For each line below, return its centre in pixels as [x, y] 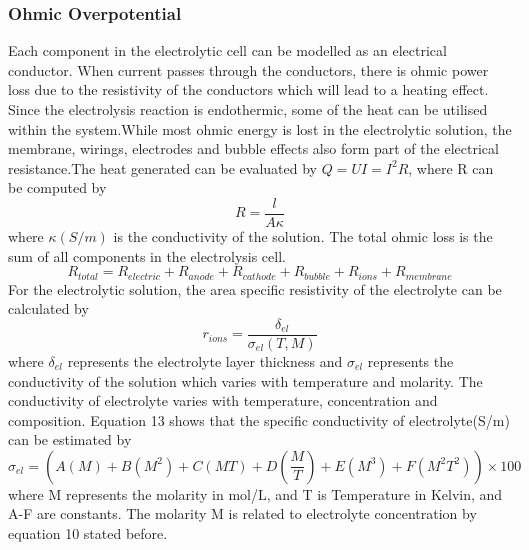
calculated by [48, 308]
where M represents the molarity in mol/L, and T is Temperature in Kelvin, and [255, 493]
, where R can [451, 167]
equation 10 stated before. [88, 533]
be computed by [57, 187]
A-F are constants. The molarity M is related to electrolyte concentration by [242, 513]
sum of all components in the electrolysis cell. [147, 255]
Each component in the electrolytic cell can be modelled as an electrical [227, 50]
